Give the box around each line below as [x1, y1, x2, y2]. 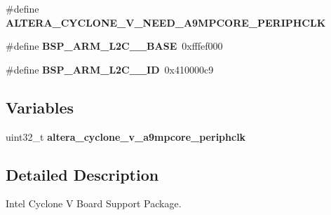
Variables [6, 96, 74, 118]
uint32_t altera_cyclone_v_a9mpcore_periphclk [6, 129, 246, 144]
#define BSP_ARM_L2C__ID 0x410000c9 [6, 62, 214, 76]
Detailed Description [6, 163, 159, 185]
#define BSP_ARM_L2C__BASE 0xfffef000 [6, 39, 223, 53]
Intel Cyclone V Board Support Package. [6, 196, 182, 211]
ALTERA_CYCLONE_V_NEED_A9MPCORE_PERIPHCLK [6, 15, 326, 29]
